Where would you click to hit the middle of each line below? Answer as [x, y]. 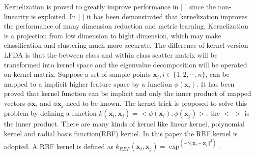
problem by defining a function [50, 113]
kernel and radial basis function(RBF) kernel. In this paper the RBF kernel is [121, 133]
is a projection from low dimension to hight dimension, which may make [113, 35]
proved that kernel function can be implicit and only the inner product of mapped [128, 93]
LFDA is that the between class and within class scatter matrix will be [111, 54]
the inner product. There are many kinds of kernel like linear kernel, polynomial [124, 124]
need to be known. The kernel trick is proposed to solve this [156, 103]
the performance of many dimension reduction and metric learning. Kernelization [126, 26]
